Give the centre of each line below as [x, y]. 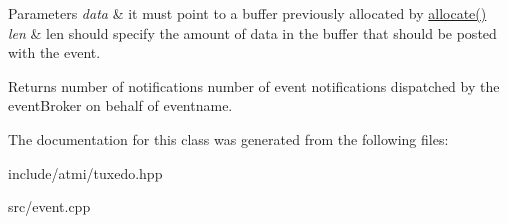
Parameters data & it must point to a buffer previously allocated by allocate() [247, 13]
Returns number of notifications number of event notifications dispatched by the [254, 85]
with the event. [54, 52]
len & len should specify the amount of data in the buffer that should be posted [252, 32]
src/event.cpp [49, 206]
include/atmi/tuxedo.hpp [85, 172]
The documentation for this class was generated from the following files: [228, 138]
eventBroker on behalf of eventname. [120, 105]
